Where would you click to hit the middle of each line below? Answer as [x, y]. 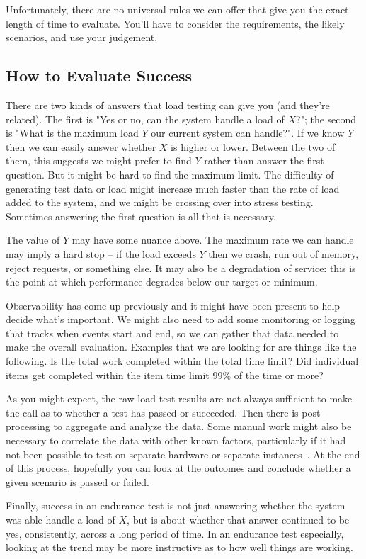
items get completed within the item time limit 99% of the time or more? [165, 374]
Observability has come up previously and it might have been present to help [173, 305]
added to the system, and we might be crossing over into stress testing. [160, 202]
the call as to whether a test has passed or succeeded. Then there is [152, 412]
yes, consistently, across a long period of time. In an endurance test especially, [175, 533]
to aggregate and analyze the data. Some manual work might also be [202, 426]
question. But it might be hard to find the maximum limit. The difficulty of [170, 174]
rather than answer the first [264, 160]
